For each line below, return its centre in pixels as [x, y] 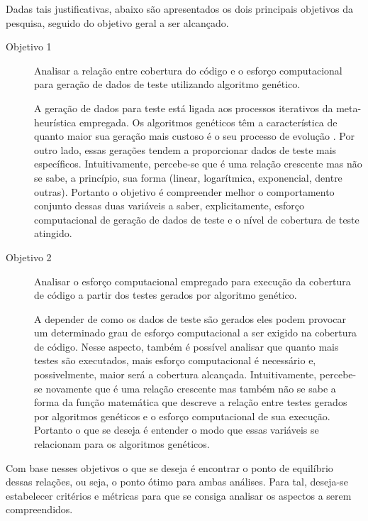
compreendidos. [39, 509]
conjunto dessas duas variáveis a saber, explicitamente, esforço [169, 205]
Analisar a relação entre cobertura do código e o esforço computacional [188, 70]
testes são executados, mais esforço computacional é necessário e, [175, 360]
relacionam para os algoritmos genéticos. [122, 444]
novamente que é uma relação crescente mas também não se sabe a [191, 388]
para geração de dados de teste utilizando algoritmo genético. [167, 84]
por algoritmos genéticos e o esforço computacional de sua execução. [182, 416]
